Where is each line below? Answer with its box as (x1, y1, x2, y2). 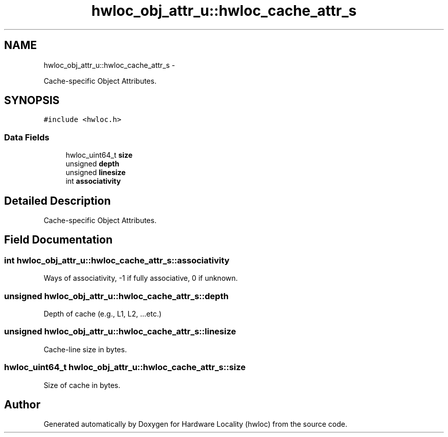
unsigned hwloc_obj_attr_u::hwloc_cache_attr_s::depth (4, 290, 229, 301)
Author (4, 398, 40, 411)
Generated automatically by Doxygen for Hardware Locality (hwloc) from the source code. (43, 420, 347, 429)
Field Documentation (4, 233, 113, 247)
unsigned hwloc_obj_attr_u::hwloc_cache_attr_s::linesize (4, 326, 236, 337)
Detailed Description (4, 194, 111, 207)
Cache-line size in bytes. (43, 345, 127, 354)
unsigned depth (65, 159, 120, 168)
